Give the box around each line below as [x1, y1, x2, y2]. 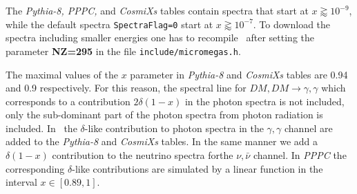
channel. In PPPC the [253, 148, 347, 162]
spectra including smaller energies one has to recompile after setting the [6, 30, 314, 45]
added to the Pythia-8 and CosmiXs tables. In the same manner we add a [6, 134, 318, 149]
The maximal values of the [6, 67, 119, 81]
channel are [284, 120, 333, 135]
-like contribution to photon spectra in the [84, 120, 264, 135]
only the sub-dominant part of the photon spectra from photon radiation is [6, 107, 323, 122]
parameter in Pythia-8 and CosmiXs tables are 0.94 [130, 67, 348, 81]
